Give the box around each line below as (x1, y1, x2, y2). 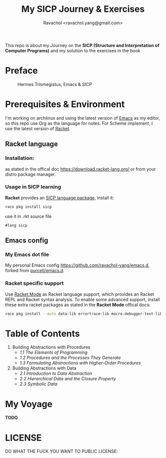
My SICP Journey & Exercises (21, 3, 145, 15)
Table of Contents (5, 328, 80, 339)
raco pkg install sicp (5, 204, 52, 209)
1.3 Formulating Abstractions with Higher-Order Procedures (19, 360, 141, 366)
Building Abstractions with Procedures (12, 344, 90, 350)
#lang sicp (5, 223, 28, 228)
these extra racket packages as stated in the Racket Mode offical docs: (5, 302, 151, 308)
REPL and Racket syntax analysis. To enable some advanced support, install (5, 296, 160, 302)
